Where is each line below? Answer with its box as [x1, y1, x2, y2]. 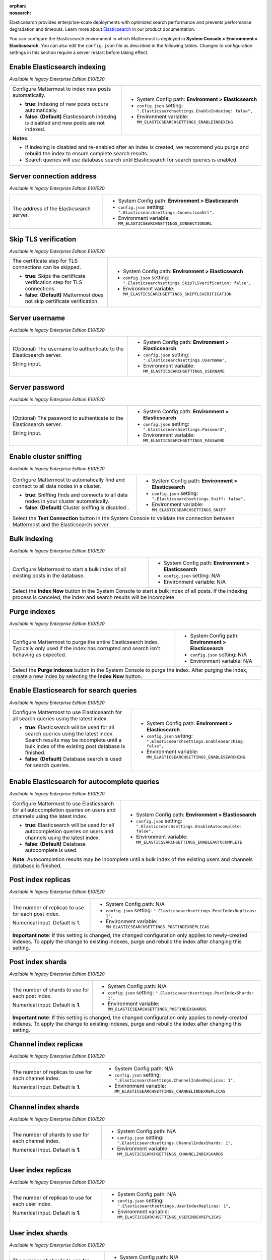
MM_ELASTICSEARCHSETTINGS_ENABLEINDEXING [137, 119, 233, 124]
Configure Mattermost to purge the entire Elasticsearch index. [12, 638, 159, 645]
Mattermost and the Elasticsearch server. [12, 521, 110, 528]
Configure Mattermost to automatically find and [12, 476, 125, 483]
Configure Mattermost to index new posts [12, 85, 111, 92]
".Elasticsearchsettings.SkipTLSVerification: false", [122, 280, 251, 286]
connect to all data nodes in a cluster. [12, 483, 101, 490]
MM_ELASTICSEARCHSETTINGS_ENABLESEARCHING [146, 754, 245, 760]
